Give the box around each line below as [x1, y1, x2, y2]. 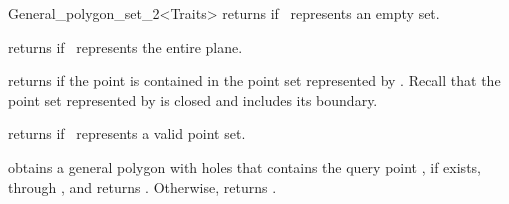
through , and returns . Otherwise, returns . [8, 176, 277, 197]
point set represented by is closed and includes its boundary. [8, 89, 378, 110]
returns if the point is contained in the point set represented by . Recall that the [8, 70, 501, 91]
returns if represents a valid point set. [8, 123, 246, 144]
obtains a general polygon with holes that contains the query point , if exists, [8, 156, 481, 177]
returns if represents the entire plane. [8, 36, 243, 57]
